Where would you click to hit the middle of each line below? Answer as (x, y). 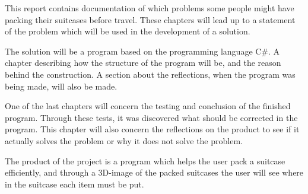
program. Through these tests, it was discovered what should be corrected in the (151, 117)
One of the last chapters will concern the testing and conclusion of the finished (148, 106)
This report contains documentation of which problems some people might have (150, 8)
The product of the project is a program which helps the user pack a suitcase (145, 160)
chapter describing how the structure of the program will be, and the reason (143, 63)
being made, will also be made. (61, 86)
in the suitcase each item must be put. (74, 184)
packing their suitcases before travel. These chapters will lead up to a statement (150, 19)
